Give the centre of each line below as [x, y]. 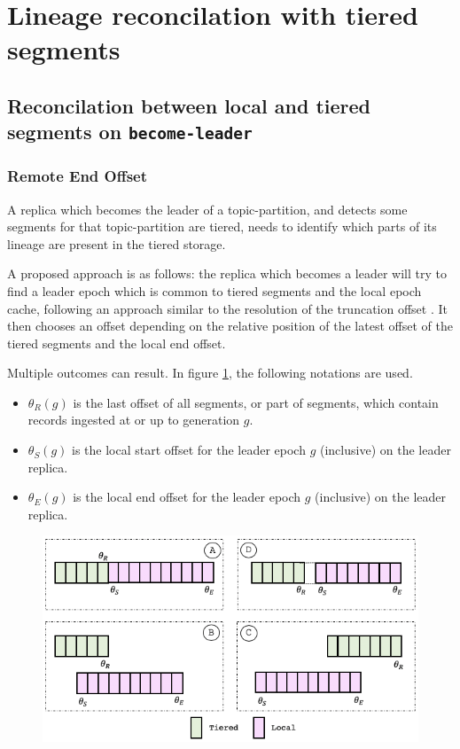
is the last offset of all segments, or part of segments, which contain [256, 402]
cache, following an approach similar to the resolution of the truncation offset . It [228, 308]
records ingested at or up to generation [134, 420]
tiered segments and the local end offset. [117, 343]
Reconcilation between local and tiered [189, 105]
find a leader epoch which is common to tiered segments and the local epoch [214, 290]
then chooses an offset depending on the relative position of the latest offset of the [230, 326]
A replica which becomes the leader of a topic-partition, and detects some [207, 209]
